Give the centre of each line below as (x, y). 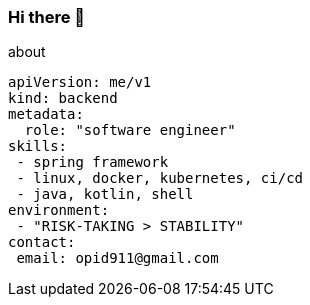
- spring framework (92, 162)
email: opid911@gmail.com (117, 258)
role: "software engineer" (130, 130)
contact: (42, 242)
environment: (59, 210)
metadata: (46, 114)
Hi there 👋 (47, 17)
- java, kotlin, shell (105, 194)
